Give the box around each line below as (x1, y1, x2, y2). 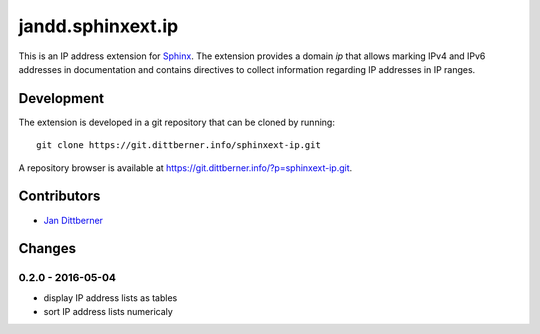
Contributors (18, 188, 101, 205)
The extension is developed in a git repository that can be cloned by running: (18, 116, 335, 128)
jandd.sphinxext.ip (18, 15, 179, 37)
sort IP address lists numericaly (43, 306, 174, 318)
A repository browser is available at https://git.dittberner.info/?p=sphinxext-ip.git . (18, 161, 353, 174)
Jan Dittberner (43, 214, 104, 226)
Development (18, 90, 105, 107)
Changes (18, 240, 77, 257)
